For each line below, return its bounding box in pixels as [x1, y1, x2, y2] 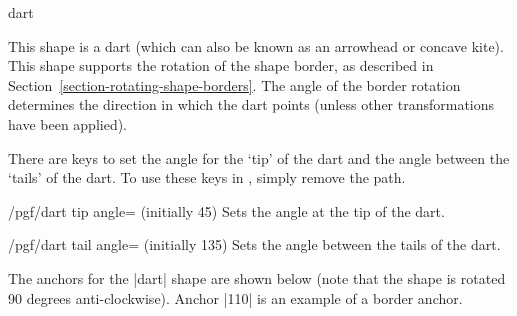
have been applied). [8, 113, 128, 134]
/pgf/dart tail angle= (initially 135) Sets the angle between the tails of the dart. [8, 234, 501, 255]
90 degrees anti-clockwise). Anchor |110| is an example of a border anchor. [8, 287, 463, 308]
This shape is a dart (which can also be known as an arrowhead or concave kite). [8, 35, 504, 56]
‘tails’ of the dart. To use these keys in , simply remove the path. [8, 167, 406, 188]
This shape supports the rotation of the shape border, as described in [8, 55, 434, 76]
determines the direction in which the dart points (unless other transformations [8, 94, 495, 115]
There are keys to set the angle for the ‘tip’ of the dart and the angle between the [8, 147, 510, 168]
